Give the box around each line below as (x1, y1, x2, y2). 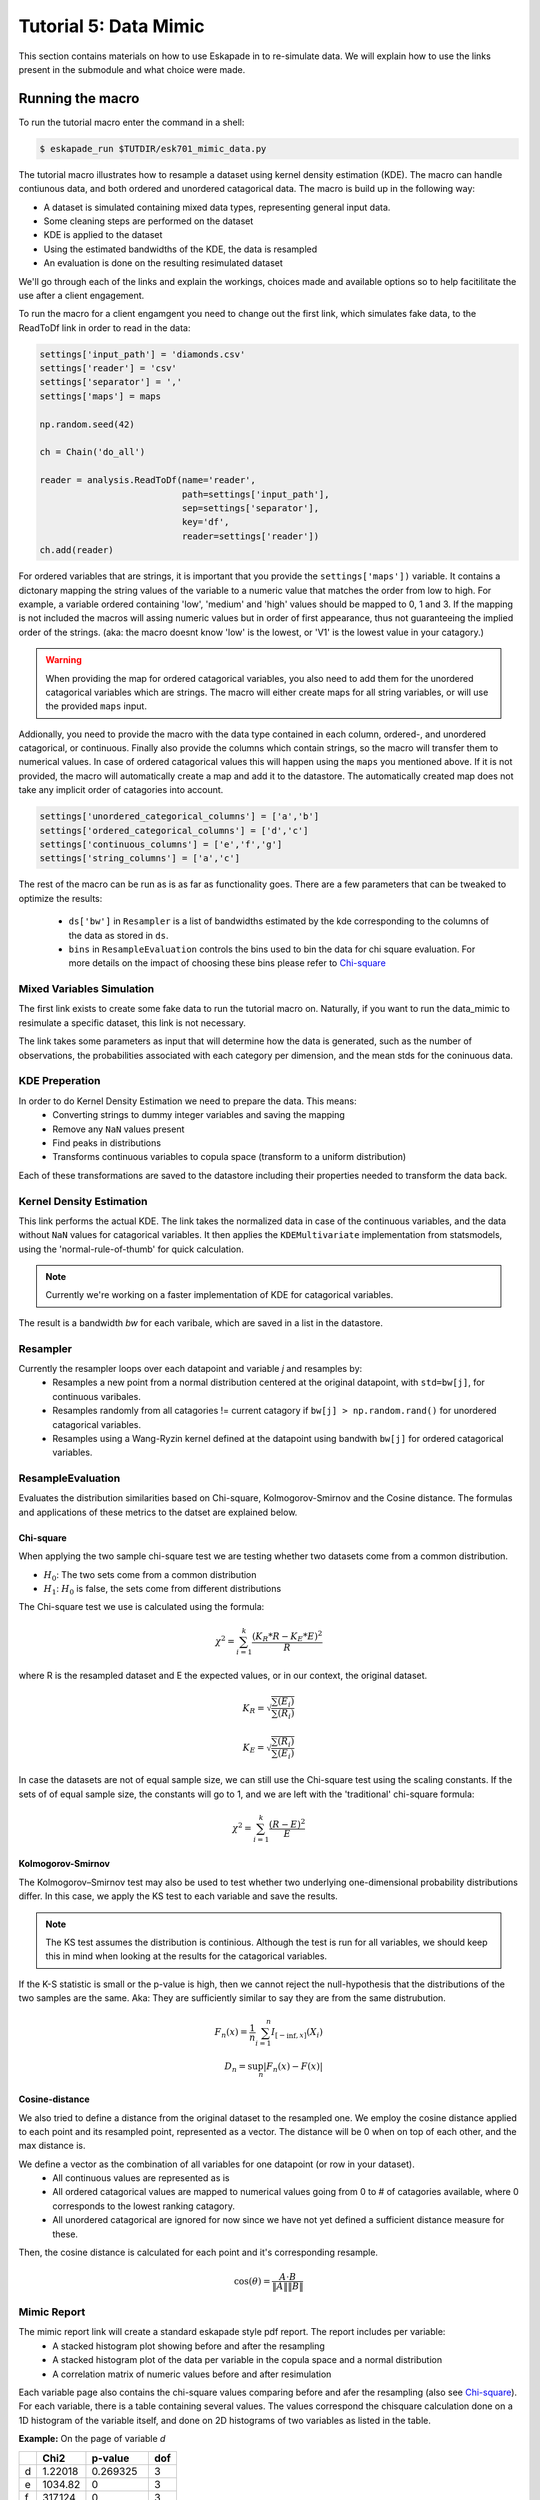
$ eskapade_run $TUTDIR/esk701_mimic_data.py (39, 143, 267, 154)
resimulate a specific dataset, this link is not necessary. (18, 1016, 247, 1029)
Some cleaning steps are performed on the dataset (43, 215, 254, 227)
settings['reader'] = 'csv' (39, 363, 177, 374)
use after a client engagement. (18, 289, 145, 301)
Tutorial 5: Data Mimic (18, 15, 205, 37)
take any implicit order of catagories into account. (18, 784, 224, 796)
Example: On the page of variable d (18, 2433, 166, 2445)
